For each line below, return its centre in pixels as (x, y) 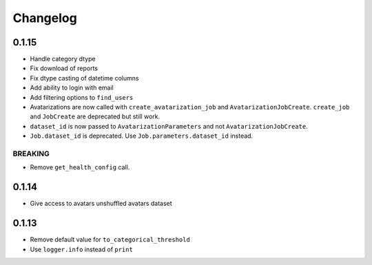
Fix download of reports (64, 68)
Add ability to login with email (72, 88)
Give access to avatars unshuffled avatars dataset (101, 204)
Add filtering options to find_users (82, 97)
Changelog (45, 18)
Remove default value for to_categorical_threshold (110, 240)
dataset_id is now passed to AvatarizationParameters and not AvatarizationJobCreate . (169, 126)
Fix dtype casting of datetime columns (84, 78)
